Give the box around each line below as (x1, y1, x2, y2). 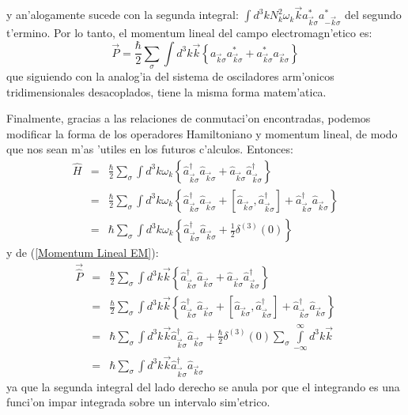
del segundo (345, 6, 402, 23)
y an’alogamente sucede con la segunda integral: (6, 6, 239, 23)
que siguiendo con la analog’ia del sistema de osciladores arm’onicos (6, 67, 334, 84)
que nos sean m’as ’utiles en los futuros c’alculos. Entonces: (6, 141, 293, 157)
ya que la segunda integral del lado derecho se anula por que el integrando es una (6, 378, 400, 394)
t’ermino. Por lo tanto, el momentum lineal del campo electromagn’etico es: (6, 24, 372, 40)
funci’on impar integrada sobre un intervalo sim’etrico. (6, 394, 270, 410)
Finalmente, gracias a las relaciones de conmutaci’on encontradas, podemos (6, 110, 371, 126)
